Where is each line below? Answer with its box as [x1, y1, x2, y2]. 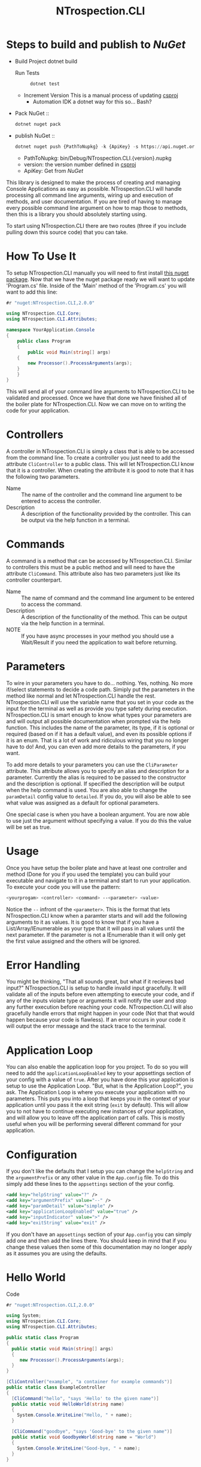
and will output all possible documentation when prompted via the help [6, 717, 181, 725]
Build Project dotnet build [14, 57, 78, 65]
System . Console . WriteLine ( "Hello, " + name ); [17, 1412, 133, 1419]
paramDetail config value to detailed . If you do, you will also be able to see [6, 793, 191, 800]
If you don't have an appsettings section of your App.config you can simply [6, 1231, 192, 1238]
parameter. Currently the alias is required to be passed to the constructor [6, 774, 187, 781]
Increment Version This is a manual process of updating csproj [23, 92, 178, 99]
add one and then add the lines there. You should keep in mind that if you [6, 1237, 187, 1244]
